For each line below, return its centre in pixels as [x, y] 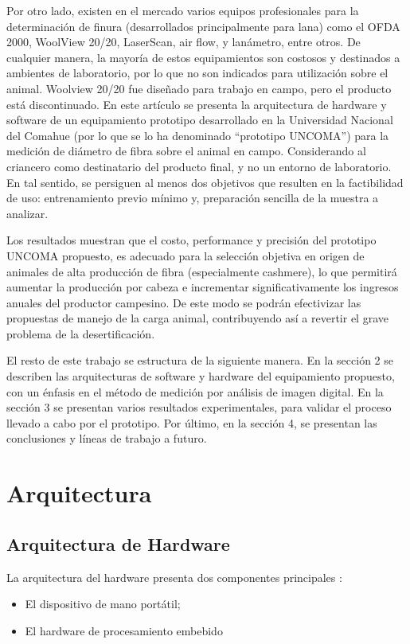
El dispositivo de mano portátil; [103, 604]
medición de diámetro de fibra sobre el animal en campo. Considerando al [186, 151]
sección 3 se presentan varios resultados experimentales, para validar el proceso [199, 407]
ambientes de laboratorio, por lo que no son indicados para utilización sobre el [197, 73]
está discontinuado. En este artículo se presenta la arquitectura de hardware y [197, 104]
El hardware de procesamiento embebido [124, 630]
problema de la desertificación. [81, 333]
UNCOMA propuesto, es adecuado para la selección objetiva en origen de [185, 255]
